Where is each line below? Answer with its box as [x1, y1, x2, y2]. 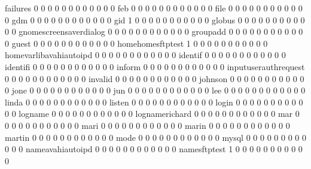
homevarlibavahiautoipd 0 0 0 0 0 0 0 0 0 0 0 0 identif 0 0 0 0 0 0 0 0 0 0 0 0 [5, 49, 286, 61]
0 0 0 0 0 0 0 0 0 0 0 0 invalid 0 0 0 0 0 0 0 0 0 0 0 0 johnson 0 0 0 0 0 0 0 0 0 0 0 [5, 72, 304, 84]
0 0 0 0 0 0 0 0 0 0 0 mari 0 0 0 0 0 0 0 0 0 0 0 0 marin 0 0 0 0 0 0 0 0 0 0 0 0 [5, 119, 290, 131]
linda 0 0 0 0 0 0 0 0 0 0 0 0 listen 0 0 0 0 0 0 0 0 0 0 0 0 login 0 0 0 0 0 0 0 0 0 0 [5, 95, 303, 108]
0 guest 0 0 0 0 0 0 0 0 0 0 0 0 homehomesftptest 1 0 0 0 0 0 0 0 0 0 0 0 [5, 37, 268, 49]
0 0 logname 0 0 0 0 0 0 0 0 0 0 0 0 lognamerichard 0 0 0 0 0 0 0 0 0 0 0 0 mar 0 [5, 107, 300, 120]
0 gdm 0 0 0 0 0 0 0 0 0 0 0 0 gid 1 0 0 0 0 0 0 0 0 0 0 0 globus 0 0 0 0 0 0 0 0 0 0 [5, 13, 305, 26]
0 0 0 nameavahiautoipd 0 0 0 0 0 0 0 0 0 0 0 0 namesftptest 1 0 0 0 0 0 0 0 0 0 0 [5, 143, 303, 155]
